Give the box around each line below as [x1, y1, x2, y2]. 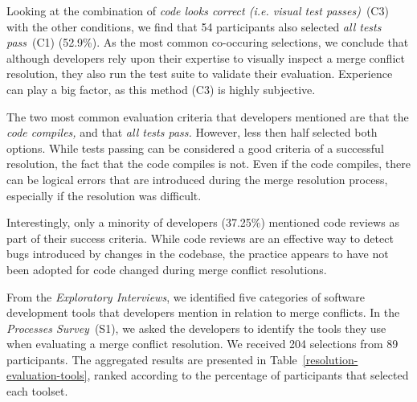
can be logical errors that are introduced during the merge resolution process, [6, 170, 388, 187]
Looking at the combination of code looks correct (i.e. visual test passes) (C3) [6, 2, 389, 18]
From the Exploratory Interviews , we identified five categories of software [6, 288, 365, 305]
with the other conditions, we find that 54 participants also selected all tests [6, 18, 382, 35]
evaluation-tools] [6, 367, 88, 384]
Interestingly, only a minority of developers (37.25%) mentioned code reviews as [6, 214, 399, 231]
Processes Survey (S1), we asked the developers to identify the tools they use [6, 319, 386, 336]
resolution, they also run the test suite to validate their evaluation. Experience [6, 65, 393, 82]
